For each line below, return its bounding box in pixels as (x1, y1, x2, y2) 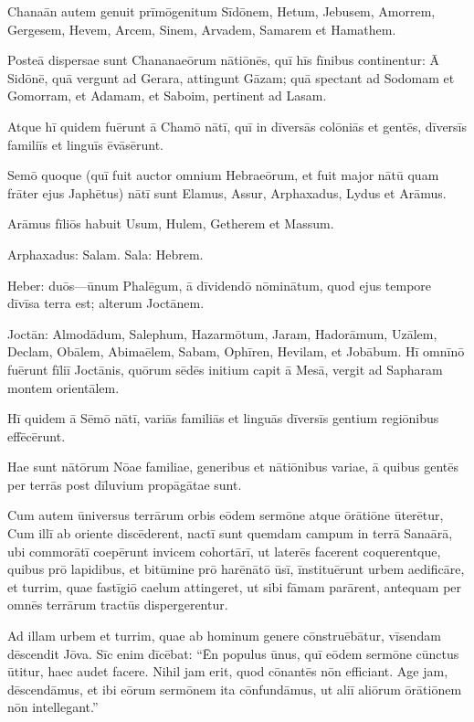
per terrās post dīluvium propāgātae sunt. (7, 474, 242, 494)
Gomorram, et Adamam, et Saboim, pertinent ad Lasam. (7, 86, 327, 105)
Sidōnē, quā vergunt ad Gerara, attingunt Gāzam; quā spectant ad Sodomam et (7, 68, 455, 87)
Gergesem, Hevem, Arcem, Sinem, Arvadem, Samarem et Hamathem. (7, 19, 396, 38)
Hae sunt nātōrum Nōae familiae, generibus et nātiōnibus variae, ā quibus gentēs (7, 457, 459, 476)
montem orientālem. (7, 377, 120, 397)
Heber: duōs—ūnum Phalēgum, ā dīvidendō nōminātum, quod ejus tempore (7, 275, 432, 294)
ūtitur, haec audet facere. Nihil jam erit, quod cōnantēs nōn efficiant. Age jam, (7, 662, 448, 681)
